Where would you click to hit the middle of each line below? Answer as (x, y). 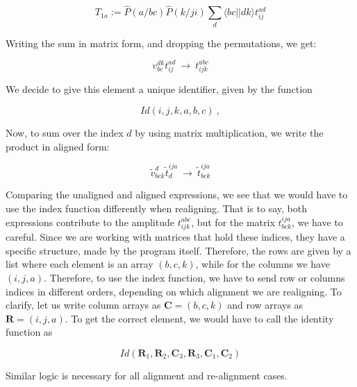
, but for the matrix (233, 222)
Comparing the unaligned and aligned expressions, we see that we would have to (177, 195)
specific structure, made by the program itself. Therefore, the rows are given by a (178, 250)
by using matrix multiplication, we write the (229, 132)
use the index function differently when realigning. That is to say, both (156, 208)
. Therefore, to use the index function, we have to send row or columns (194, 278)
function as (29, 332)
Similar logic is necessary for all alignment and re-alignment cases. (147, 375)
